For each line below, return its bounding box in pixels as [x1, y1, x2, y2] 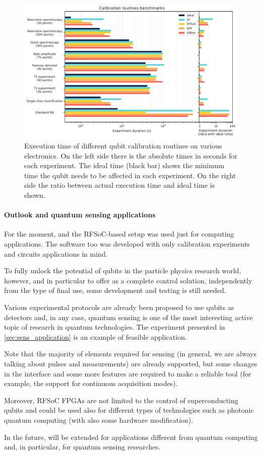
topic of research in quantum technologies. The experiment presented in [4, 322, 225, 332]
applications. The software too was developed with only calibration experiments [4, 239, 250, 249]
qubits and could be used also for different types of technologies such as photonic [4, 405, 254, 415]
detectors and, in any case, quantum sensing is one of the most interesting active [4, 312, 253, 322]
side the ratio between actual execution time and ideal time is [24, 180, 215, 190]
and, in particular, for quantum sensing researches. [4, 441, 161, 452]
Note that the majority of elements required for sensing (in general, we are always [4, 348, 257, 359]
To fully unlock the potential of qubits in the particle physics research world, [4, 265, 241, 276]
